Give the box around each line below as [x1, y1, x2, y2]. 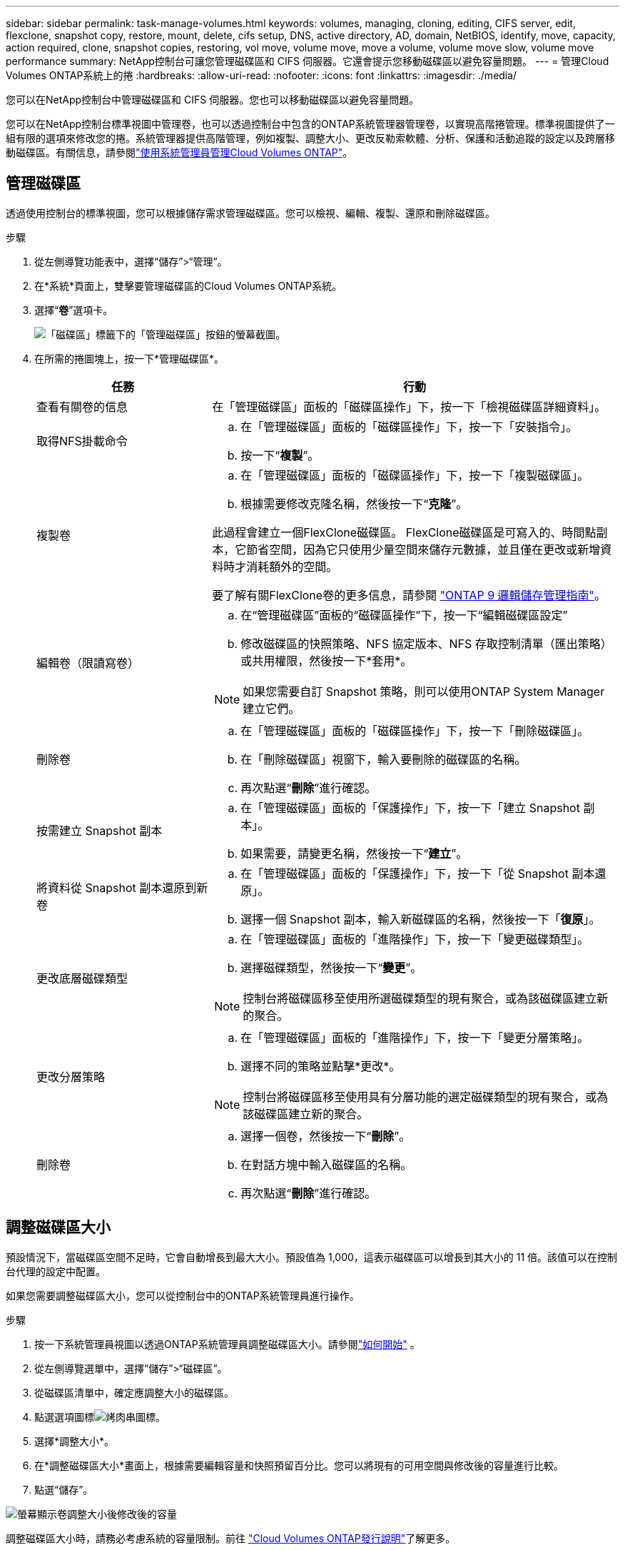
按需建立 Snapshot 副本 [36, 823, 163, 838]
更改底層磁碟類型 [36, 971, 128, 986]
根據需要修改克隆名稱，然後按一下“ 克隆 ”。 [240, 496, 468, 511]
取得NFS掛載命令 [36, 433, 128, 448]
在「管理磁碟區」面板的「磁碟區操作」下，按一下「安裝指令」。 [240, 419, 578, 434]
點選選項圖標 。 [34, 1410, 166, 1423]
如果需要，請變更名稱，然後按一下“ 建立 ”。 [240, 846, 468, 861]
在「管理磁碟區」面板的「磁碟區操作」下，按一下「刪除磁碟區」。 [240, 723, 589, 738]
